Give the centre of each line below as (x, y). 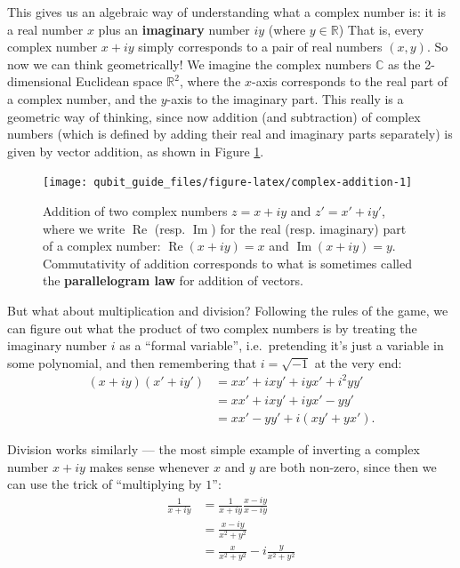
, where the (210, 81)
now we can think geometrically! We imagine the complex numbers (190, 64)
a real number (45, 29)
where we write (84, 228)
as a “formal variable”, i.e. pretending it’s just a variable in (282, 345)
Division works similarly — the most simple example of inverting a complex (214, 448)
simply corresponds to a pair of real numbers (260, 47)
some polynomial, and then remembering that (132, 362)
